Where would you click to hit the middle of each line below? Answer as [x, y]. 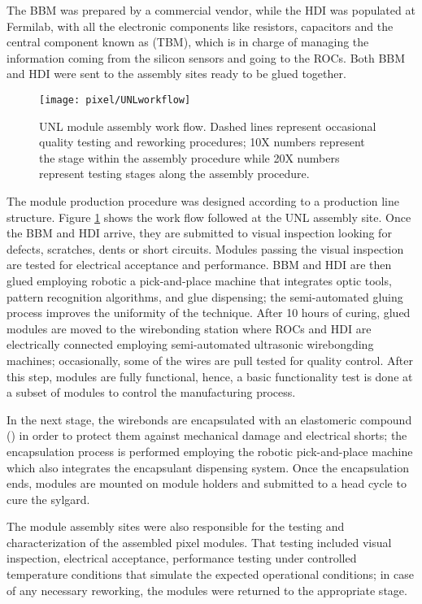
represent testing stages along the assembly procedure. [174, 174]
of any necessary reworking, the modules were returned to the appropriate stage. [207, 590]
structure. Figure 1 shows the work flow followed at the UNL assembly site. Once [209, 217]
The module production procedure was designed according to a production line [203, 201]
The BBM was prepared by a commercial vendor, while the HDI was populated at [211, 10]
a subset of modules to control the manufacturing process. [151, 392]
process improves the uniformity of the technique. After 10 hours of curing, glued [209, 313]
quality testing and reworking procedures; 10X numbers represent [202, 142]
